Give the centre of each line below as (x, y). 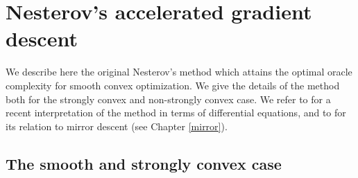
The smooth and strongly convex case (144, 163)
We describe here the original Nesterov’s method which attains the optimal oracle (179, 72)
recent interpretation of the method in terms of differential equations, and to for (176, 113)
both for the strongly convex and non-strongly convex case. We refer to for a (168, 99)
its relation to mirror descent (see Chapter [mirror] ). (117, 126)
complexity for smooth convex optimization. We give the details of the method (173, 85)
